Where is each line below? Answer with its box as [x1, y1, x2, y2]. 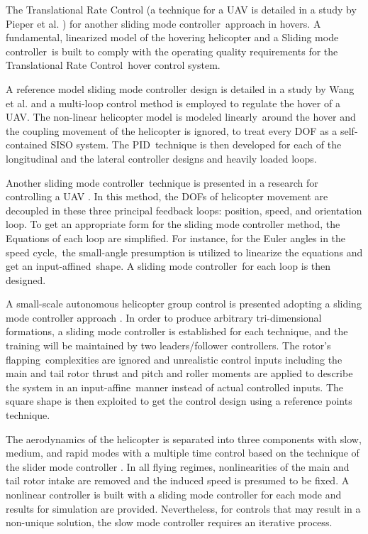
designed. [6, 272, 46, 287]
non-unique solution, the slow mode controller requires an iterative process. [6, 515, 333, 530]
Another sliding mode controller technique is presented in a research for [6, 175, 318, 190]
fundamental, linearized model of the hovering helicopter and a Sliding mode [6, 30, 339, 45]
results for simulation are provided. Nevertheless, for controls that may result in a [6, 501, 361, 516]
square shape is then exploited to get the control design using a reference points [6, 393, 352, 408]
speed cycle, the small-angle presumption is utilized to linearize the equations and [6, 244, 363, 259]
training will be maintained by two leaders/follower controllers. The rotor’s [6, 338, 331, 353]
